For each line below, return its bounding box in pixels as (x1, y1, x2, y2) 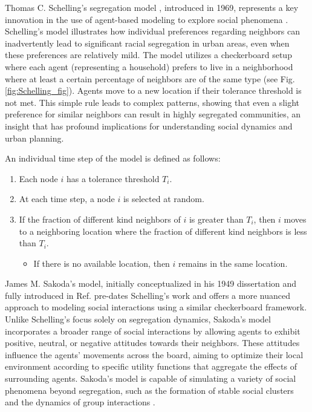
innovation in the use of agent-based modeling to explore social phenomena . (5, 13, 288, 25)
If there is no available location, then (33, 257, 170, 269)
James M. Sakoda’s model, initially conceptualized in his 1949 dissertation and (5, 277, 297, 290)
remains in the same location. (178, 257, 288, 269)
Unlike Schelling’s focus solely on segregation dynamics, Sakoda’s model (5, 313, 271, 325)
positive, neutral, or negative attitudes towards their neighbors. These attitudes (5, 336, 300, 349)
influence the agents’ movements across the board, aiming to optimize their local (5, 348, 304, 361)
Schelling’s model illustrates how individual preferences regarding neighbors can (5, 25, 300, 38)
